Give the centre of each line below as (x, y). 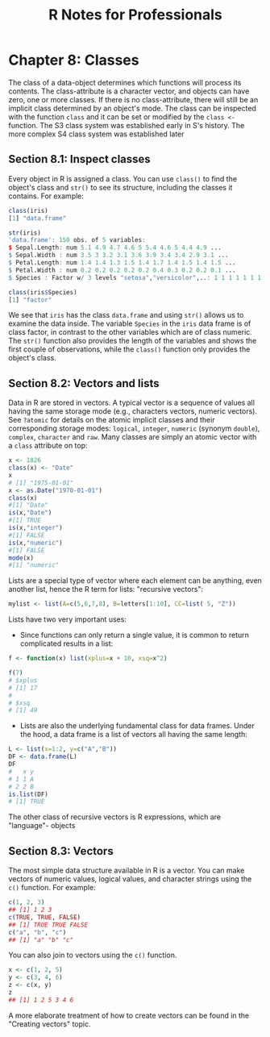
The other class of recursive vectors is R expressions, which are (115, 817)
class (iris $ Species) (43, 292)
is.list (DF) (28, 794)
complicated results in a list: (66, 643)
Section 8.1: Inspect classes (79, 159)
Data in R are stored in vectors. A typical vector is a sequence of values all (132, 403)
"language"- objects (42, 826)
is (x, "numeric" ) (35, 543)
